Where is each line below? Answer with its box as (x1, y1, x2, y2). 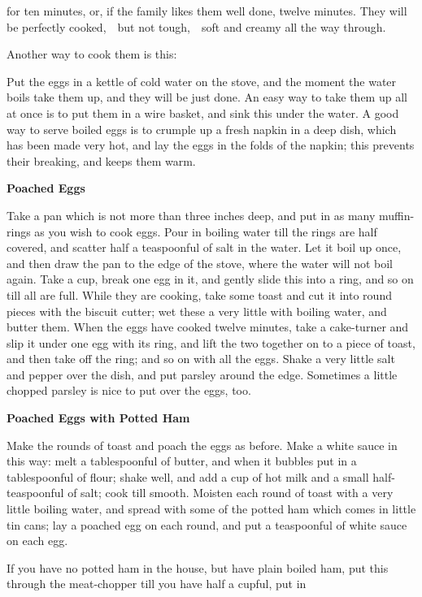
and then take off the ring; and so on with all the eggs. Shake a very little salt (7, 350, 395, 367)
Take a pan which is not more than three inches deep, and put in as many (7, 206, 376, 223)
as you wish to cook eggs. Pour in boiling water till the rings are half (34, 223, 377, 240)
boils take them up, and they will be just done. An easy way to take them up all (7, 89, 407, 106)
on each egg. (7, 532, 68, 549)
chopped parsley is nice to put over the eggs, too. (7, 382, 251, 399)
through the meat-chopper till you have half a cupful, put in (7, 575, 307, 592)
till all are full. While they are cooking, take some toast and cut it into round (7, 286, 392, 303)
